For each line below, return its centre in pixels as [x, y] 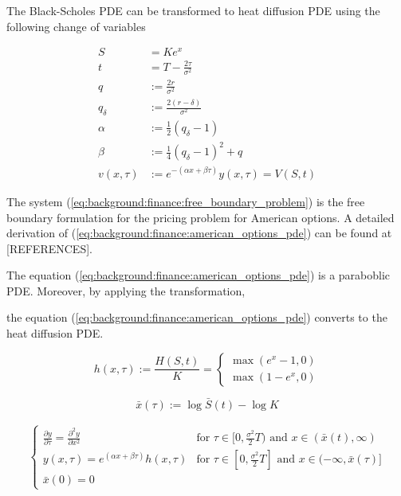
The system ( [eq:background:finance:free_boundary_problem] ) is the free [186, 201]
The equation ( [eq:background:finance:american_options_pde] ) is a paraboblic [199, 275]
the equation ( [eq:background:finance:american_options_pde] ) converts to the [197, 317]
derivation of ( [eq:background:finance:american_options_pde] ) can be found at [199, 233]
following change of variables [76, 26]
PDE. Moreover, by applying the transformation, [126, 290]
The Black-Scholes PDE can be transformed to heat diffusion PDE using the [193, 10]
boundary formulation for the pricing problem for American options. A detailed [200, 217]
